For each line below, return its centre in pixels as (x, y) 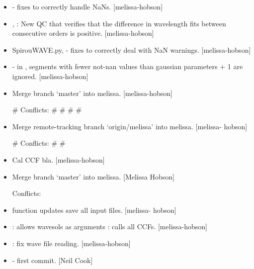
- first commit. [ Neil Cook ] (52, 260)
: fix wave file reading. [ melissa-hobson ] (71, 243)
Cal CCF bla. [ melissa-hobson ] (58, 159)
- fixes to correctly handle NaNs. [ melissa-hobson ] (87, 6)
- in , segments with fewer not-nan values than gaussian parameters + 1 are (127, 66)
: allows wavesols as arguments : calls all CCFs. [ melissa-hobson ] (110, 226)
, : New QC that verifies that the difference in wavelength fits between (119, 23)
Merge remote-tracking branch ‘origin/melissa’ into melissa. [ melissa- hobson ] (130, 126)
